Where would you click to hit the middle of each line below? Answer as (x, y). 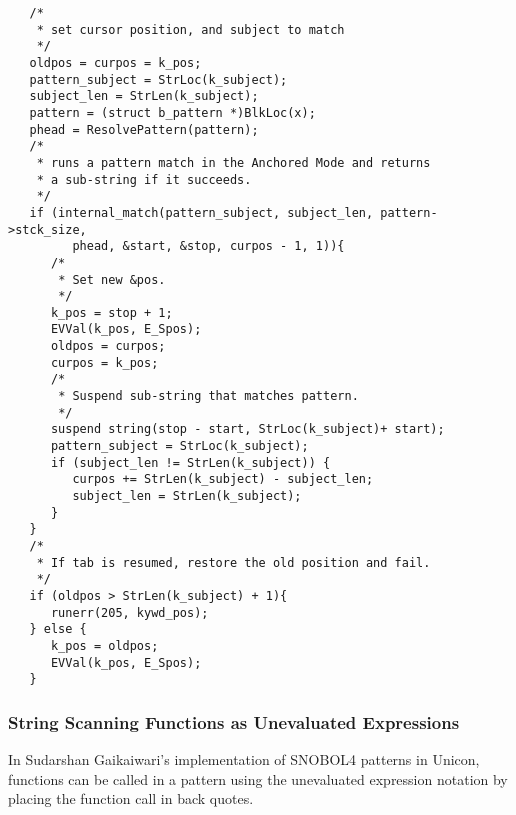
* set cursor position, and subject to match (190, 29)
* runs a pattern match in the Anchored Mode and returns (233, 162)
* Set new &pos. (112, 279)
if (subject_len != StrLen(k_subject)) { (190, 462)
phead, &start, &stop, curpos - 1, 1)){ (208, 246)
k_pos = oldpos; (104, 645)
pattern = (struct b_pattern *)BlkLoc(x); (172, 112)
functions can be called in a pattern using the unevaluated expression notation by (258, 778)
